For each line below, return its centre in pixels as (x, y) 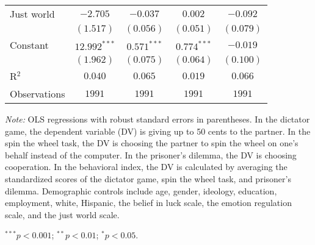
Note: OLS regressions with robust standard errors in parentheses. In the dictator (157, 119)
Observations (38, 94)
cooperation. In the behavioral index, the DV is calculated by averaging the (146, 167)
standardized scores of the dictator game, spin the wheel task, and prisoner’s (148, 178)
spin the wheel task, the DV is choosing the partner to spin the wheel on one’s (152, 143)
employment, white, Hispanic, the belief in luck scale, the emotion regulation (148, 203)
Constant (29, 45)
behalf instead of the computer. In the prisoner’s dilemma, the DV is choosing (151, 154)
